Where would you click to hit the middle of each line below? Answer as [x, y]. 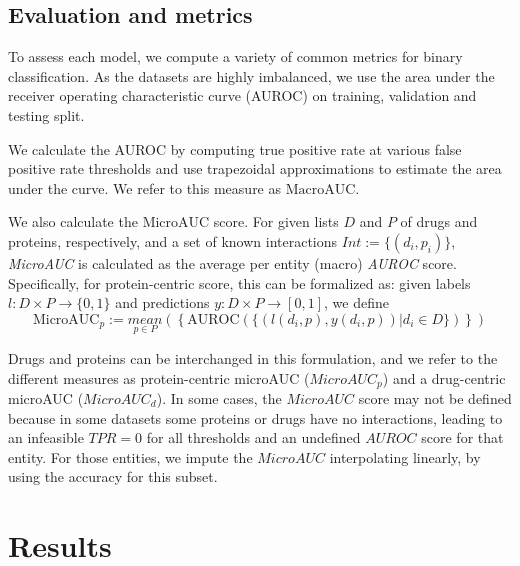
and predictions [162, 302]
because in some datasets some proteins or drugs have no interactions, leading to [255, 417]
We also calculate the [73, 221]
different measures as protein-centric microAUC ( [159, 377]
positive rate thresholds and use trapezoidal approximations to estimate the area [255, 168]
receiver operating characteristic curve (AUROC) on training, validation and [242, 95]
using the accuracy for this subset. [113, 476]
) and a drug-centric [444, 377]
